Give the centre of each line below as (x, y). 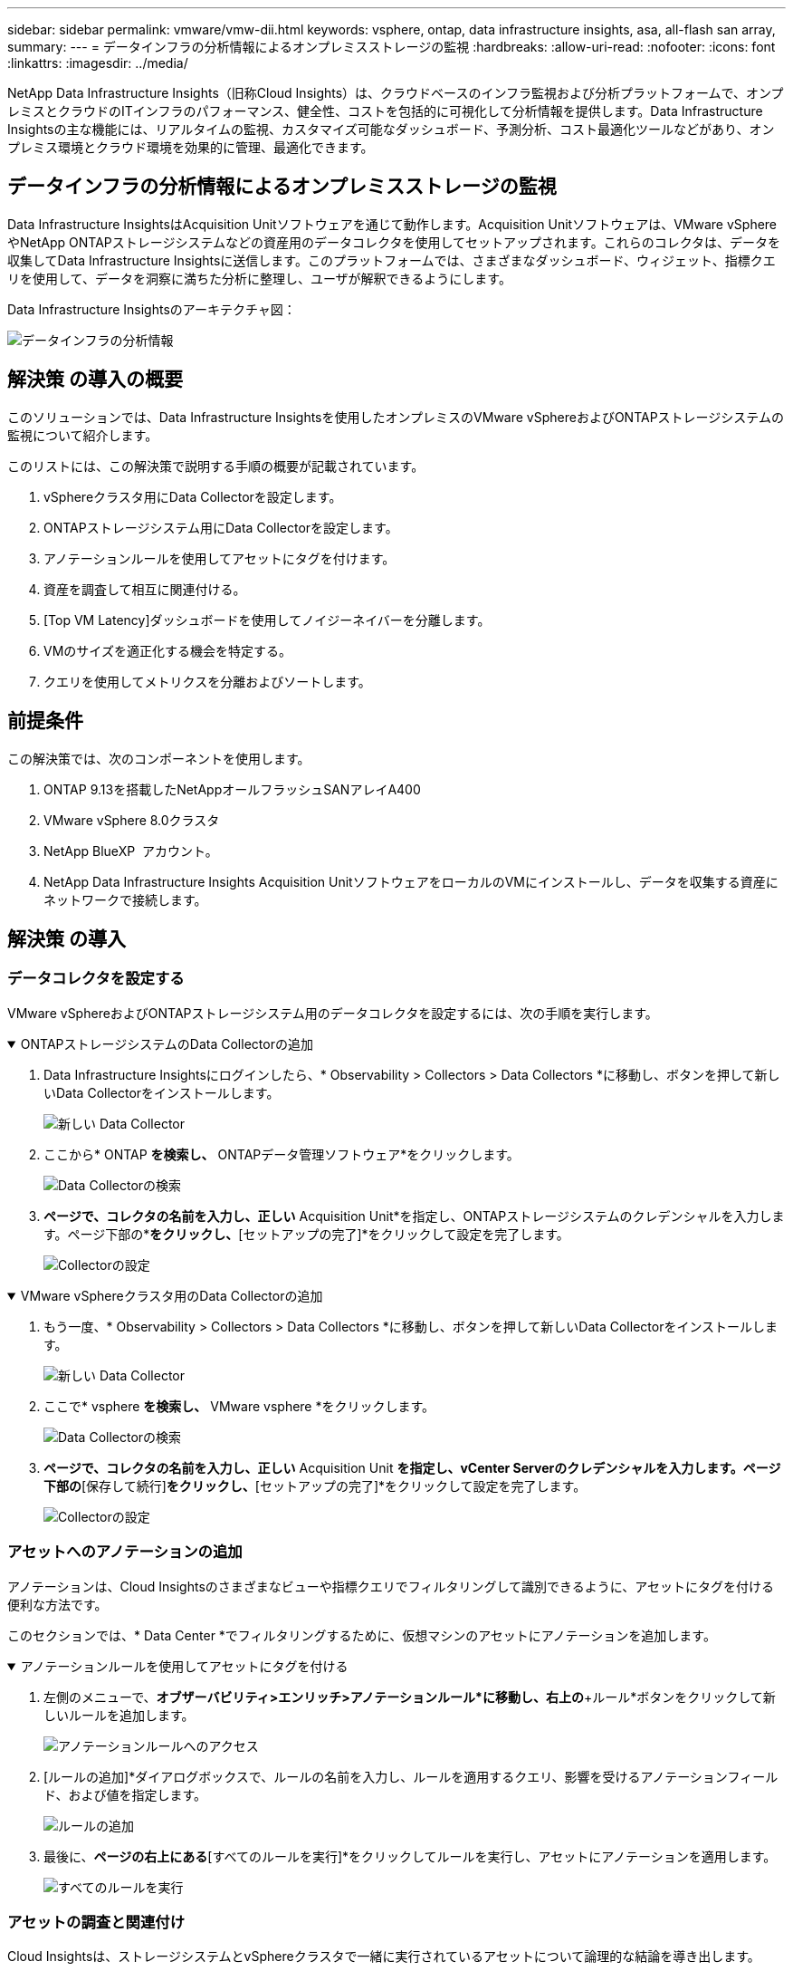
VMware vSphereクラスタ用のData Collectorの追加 (172, 1295)
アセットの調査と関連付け (96, 1922)
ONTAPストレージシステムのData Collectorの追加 (167, 1043)
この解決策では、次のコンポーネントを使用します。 (159, 758)
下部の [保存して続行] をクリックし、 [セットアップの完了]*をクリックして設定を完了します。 (315, 1485)
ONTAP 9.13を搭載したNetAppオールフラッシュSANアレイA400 (232, 789)
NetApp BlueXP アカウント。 (131, 851)
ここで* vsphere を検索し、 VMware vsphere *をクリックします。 (239, 1406)
